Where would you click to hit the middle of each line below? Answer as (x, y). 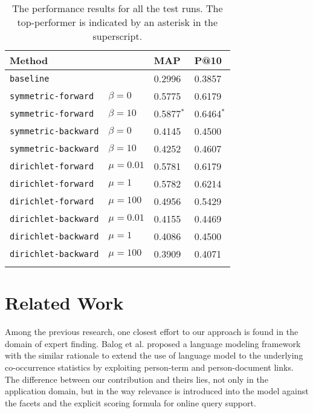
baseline (30, 78)
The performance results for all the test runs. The (118, 8)
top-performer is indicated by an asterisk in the (118, 22)
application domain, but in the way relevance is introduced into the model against (157, 391)
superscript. (118, 36)
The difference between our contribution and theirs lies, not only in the (137, 379)
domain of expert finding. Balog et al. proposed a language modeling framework (153, 343)
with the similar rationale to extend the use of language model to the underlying (154, 355)
